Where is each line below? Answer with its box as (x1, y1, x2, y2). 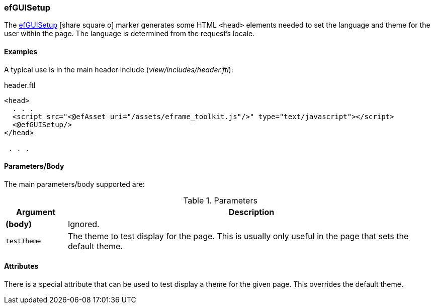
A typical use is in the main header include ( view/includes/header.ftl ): (4, 65, 233, 74)
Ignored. (67, 219, 100, 229)
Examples (4, 47, 38, 56)
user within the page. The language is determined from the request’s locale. (4, 29, 255, 38)
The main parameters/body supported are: (4, 179, 145, 188)
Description (228, 207, 275, 217)
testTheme (6, 237, 41, 245)
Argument (16, 207, 56, 217)
